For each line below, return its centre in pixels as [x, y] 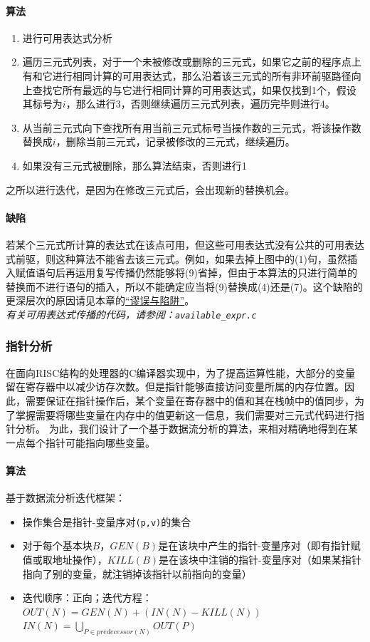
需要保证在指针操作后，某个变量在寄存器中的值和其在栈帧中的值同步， [190, 400]
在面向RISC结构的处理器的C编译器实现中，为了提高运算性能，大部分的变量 [181, 372]
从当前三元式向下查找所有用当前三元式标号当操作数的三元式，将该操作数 [192, 127]
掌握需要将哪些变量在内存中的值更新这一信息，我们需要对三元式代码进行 [185, 414]
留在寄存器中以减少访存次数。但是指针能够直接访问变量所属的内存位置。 [175, 387]
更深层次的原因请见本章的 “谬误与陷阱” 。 [100, 300]
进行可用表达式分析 [67, 37]
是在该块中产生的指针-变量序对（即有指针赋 [259, 545]
